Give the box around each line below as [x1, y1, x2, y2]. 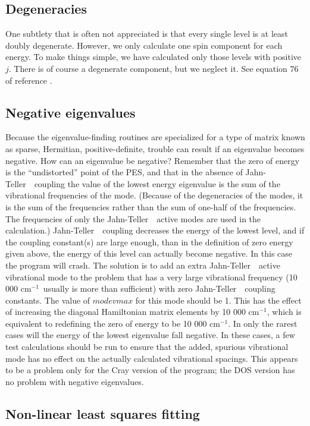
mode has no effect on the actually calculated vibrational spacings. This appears [5, 352, 298, 364]
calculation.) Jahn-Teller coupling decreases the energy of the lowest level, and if [5, 224, 305, 236]
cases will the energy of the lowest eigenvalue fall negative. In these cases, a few [5, 329, 295, 341]
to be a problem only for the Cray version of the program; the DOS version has [5, 364, 295, 376]
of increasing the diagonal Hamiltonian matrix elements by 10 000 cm [5, 305, 259, 318]
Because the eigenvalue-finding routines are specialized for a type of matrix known [5, 131, 305, 143]
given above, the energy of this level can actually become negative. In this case [5, 247, 293, 260]
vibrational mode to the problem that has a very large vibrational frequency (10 [5, 270, 298, 283]
